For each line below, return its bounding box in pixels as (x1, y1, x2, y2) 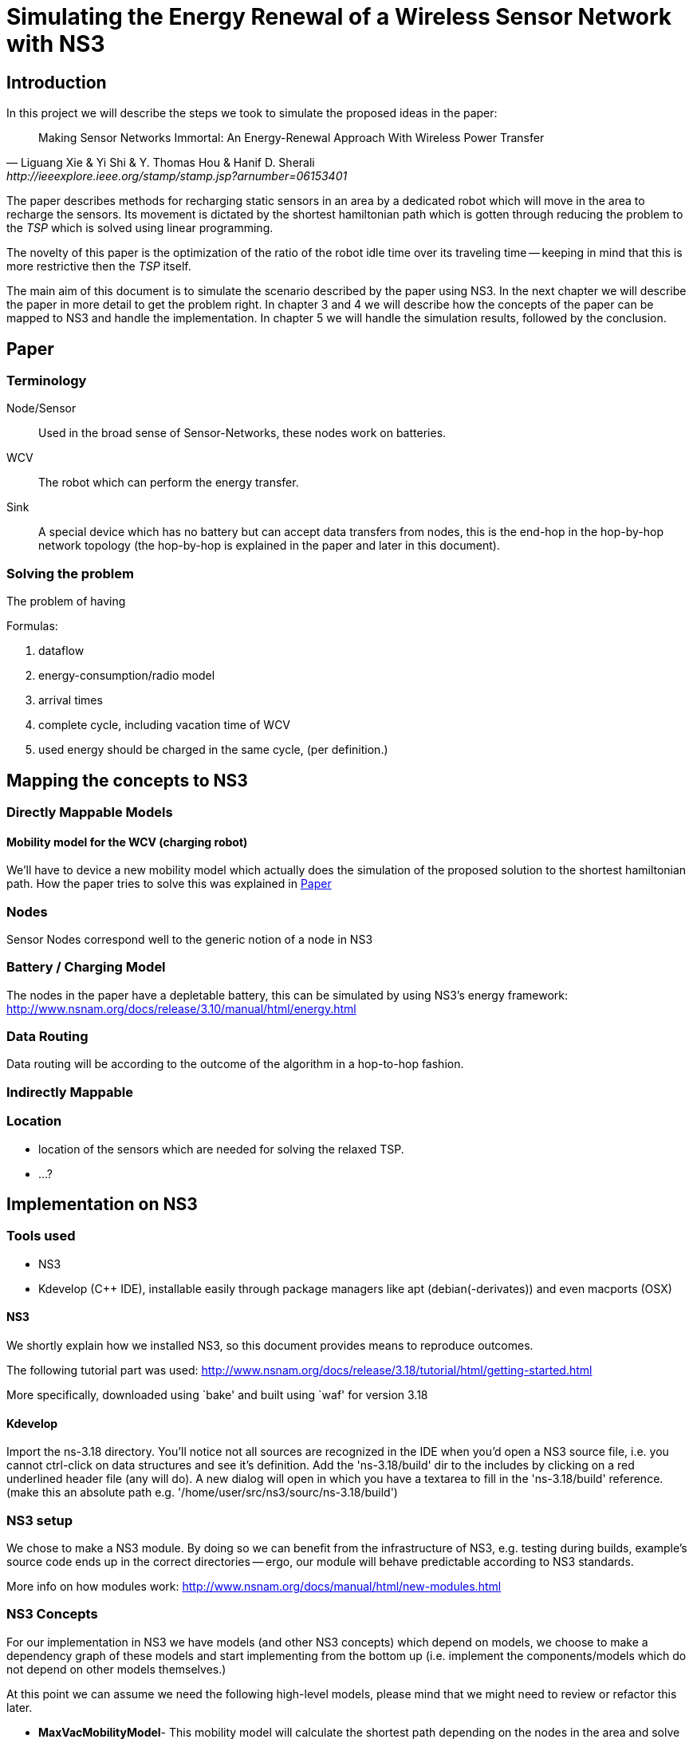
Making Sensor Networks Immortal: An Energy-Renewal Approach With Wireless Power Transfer (38, 131, 545, 145)
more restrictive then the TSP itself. (6, 259, 191, 274)
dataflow (38, 644, 85, 658)
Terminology (6, 373, 87, 389)
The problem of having (6, 594, 126, 609)
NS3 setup (6, 1512, 73, 1528)
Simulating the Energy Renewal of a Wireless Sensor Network (6, 3, 672, 30)
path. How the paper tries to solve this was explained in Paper (6, 877, 332, 891)
